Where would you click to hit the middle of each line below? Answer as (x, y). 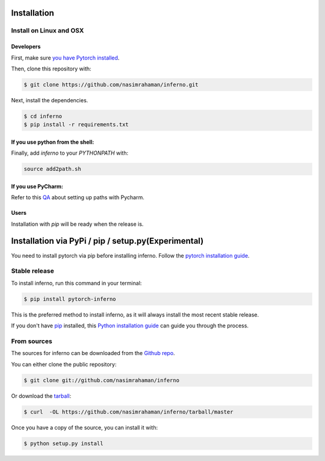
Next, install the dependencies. (50, 100)
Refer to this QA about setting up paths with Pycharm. (78, 197)
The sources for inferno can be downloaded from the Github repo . (93, 353)
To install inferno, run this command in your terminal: (76, 283)
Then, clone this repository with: (51, 69)
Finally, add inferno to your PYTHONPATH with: (70, 153)
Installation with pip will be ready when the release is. (77, 224)
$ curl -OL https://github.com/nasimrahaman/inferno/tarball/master (128, 412)
